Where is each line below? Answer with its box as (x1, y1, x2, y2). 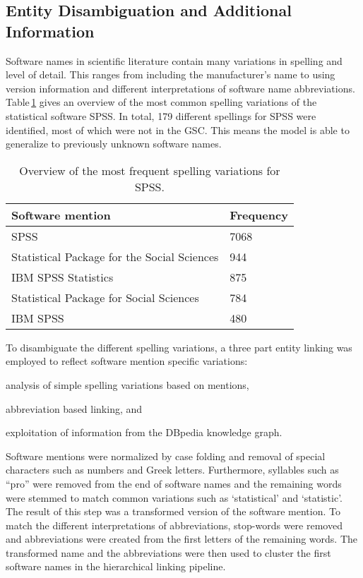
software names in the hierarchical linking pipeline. (6, 559, 226, 574)
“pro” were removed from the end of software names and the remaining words (6, 476, 342, 490)
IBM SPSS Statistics (11, 268, 114, 285)
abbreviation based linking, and (6, 401, 143, 416)
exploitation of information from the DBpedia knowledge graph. (6, 425, 282, 440)
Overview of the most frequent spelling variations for (19, 162, 280, 179)
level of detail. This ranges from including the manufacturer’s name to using (6, 67, 335, 82)
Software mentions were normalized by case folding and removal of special (6, 448, 326, 463)
